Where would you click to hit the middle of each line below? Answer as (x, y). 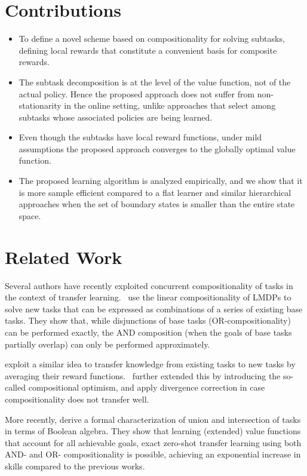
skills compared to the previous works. (75, 466)
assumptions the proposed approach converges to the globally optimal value (157, 148)
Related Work (64, 257)
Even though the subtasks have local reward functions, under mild (140, 137)
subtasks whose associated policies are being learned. (116, 117)
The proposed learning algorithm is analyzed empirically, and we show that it (161, 181)
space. (30, 215)
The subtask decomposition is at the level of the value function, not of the (155, 82)
